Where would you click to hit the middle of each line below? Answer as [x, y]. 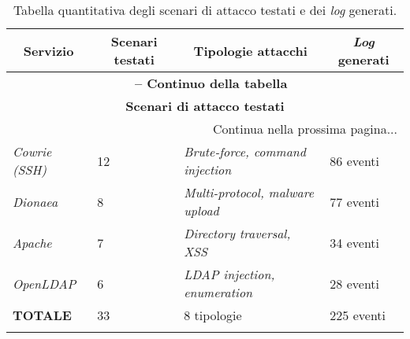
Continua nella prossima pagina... [305, 129]
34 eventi [355, 242]
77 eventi [355, 201]
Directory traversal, [237, 233]
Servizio [48, 50]
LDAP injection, [229, 274]
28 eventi [355, 283]
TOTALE [42, 315]
